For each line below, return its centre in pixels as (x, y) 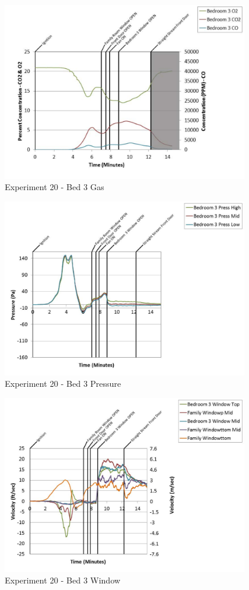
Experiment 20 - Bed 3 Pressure (63, 384)
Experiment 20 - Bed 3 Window (63, 580)
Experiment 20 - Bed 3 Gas (55, 187)
